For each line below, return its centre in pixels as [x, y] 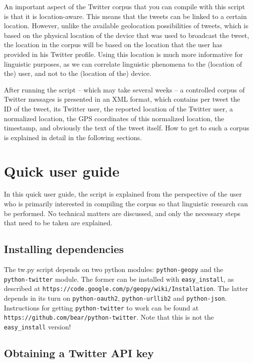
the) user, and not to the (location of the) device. [78, 73]
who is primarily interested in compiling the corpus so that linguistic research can [126, 204]
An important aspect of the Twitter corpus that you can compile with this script [125, 6]
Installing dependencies [64, 249]
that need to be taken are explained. [58, 223]
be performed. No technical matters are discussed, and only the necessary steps [122, 213]
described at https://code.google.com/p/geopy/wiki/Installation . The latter [126, 288]
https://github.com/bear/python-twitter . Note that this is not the [109, 317]
